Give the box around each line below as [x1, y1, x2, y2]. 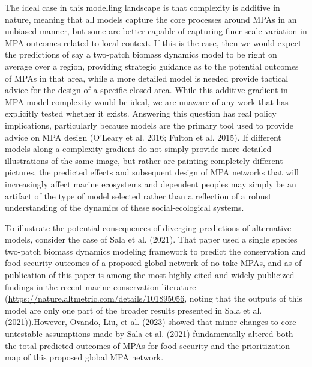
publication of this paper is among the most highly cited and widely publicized [5, 268, 295, 281]
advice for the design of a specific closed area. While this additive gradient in [5, 83, 288, 96]
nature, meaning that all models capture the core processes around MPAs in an [5, 13, 297, 25]
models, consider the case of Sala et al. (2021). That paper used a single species [5, 233, 298, 246]
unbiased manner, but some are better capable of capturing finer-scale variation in [5, 25, 307, 37]
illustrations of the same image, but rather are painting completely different [5, 154, 283, 166]
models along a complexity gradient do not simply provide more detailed [5, 142, 272, 155]
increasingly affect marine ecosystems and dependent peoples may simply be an [5, 177, 296, 190]
